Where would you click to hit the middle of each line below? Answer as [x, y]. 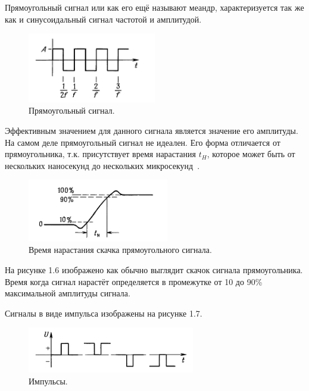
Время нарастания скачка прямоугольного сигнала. [120, 250]
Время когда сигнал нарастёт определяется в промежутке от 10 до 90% [134, 281]
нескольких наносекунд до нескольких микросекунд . [102, 165]
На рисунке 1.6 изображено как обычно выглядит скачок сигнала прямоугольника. [154, 270]
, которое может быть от [251, 154]
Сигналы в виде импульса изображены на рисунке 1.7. [104, 313]
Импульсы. [48, 381]
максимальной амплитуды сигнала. [68, 293]
